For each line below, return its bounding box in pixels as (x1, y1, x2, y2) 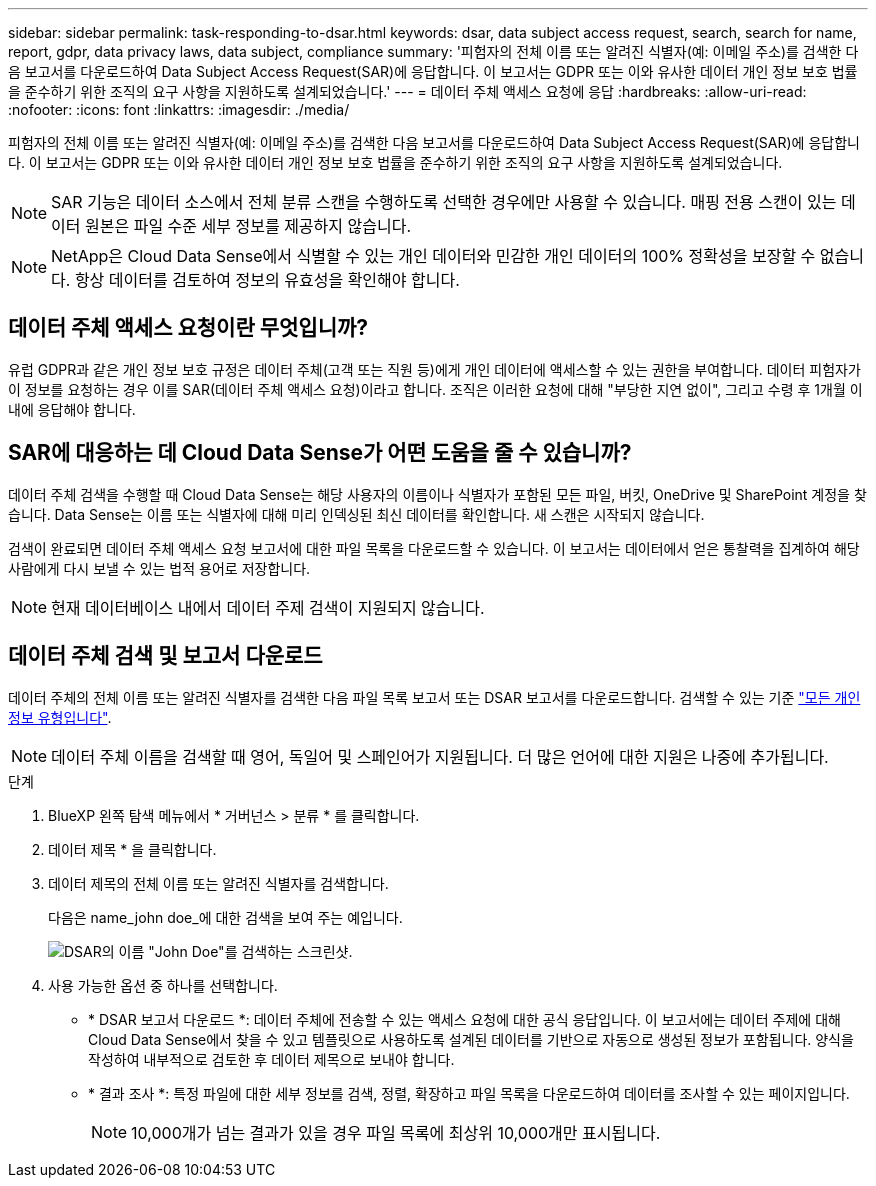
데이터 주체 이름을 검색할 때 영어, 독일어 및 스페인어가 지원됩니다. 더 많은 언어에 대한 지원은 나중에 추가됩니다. (51, 746, 829, 767)
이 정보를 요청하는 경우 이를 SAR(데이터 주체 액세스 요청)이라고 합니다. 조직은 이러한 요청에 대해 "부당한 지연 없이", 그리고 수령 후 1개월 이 (8, 380, 863, 398)
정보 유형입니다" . (8, 708, 112, 726)
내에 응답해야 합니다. (8, 400, 136, 418)
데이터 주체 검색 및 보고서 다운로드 (8, 643, 323, 669)
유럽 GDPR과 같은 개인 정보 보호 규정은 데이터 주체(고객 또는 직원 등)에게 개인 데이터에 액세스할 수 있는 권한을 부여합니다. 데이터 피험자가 (8, 360, 861, 378)
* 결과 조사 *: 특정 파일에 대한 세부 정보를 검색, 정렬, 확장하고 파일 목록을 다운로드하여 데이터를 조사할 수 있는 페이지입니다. (88, 1084, 850, 1102)
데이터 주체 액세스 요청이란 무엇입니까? (8, 315, 369, 341)
